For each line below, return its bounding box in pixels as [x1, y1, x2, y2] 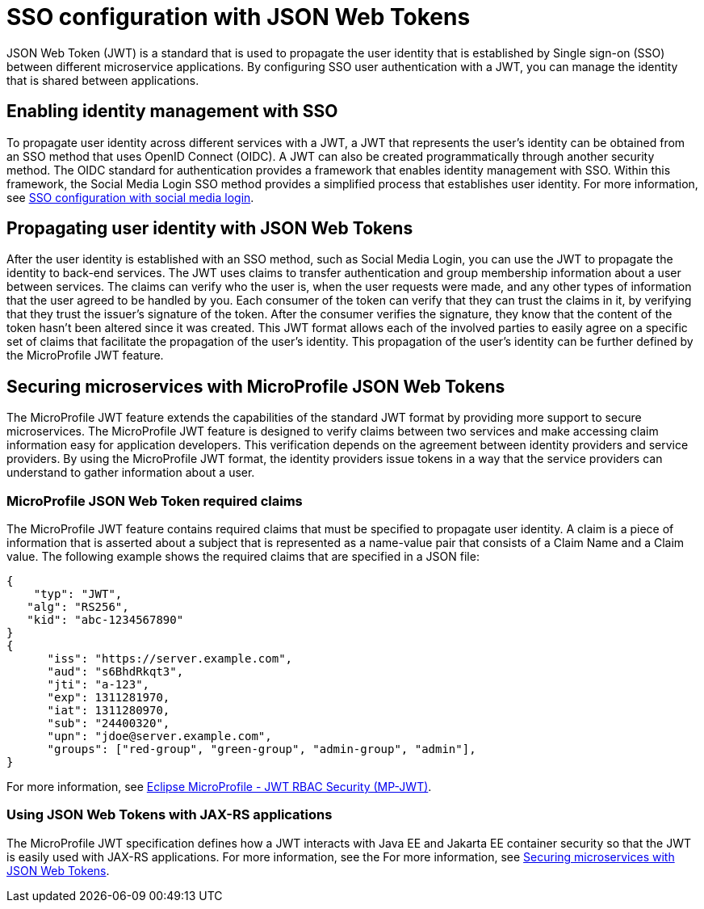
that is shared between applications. [6, 73, 199, 87]
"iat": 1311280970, [47, 704, 170, 718]
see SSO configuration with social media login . [6, 190, 254, 204]
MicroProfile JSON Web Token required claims [6, 492, 303, 509]
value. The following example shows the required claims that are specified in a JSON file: [6, 549, 480, 564]
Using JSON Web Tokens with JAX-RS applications [6, 806, 333, 823]
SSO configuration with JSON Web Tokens [6, 3, 471, 31]
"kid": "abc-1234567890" [27, 613, 184, 627]
